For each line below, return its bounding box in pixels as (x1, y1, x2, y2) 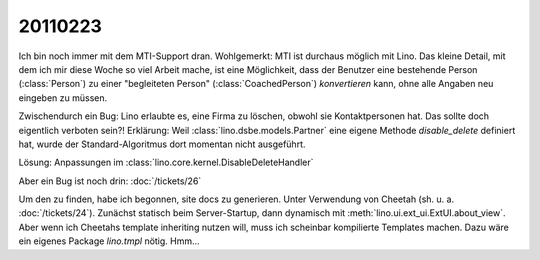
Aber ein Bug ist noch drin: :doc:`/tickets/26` (18, 175, 202, 187)
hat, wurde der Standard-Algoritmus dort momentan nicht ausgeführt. (18, 138, 306, 150)
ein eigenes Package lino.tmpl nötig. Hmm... (18, 235, 200, 247)
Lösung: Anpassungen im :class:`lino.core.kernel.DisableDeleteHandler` (18, 156, 314, 169)
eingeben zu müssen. (18, 91, 108, 104)
